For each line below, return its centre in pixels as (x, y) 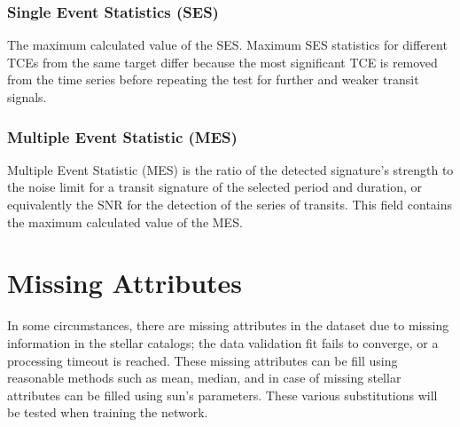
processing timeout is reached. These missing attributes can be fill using (203, 360)
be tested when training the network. (108, 412)
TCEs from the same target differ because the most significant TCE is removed (222, 62)
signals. (27, 97)
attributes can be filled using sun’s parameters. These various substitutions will (222, 395)
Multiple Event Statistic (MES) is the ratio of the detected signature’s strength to (230, 169)
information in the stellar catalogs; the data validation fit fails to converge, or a (223, 342)
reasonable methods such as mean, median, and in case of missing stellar (204, 378)
